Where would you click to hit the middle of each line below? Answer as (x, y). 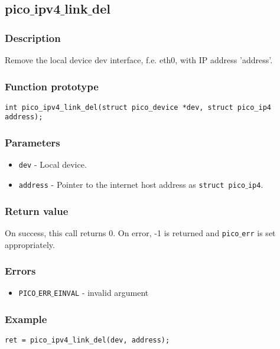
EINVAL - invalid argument (101, 293)
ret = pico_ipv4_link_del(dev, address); (87, 340)
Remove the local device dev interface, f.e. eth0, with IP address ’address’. (139, 60)
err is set (259, 232)
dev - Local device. (53, 164)
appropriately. (30, 244)
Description (33, 37)
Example (26, 319)
